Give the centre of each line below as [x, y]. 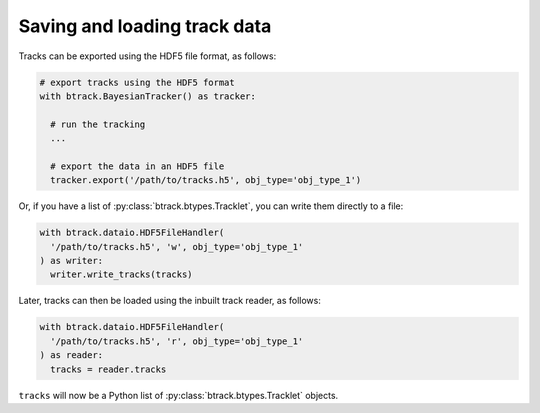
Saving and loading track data [145, 26]
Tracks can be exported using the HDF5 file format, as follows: [147, 56]
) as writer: [71, 261]
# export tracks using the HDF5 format [137, 82]
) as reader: [71, 355]
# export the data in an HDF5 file [137, 166]
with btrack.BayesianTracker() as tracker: [148, 96]
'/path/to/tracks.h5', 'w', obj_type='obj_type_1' [177, 246]
